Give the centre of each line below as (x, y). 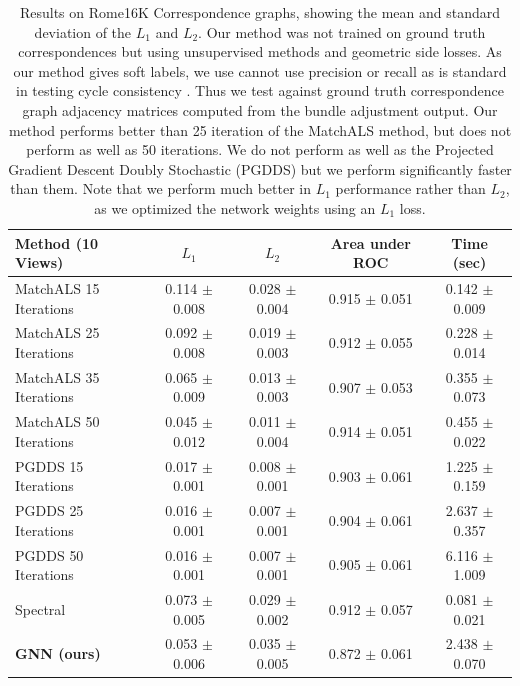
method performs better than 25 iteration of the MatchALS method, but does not (260, 129)
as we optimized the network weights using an (235, 207)
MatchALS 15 (57, 287)
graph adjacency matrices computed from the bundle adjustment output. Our (260, 109)
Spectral (40, 608)
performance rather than (410, 188)
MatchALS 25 (57, 332)
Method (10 (57, 242)
